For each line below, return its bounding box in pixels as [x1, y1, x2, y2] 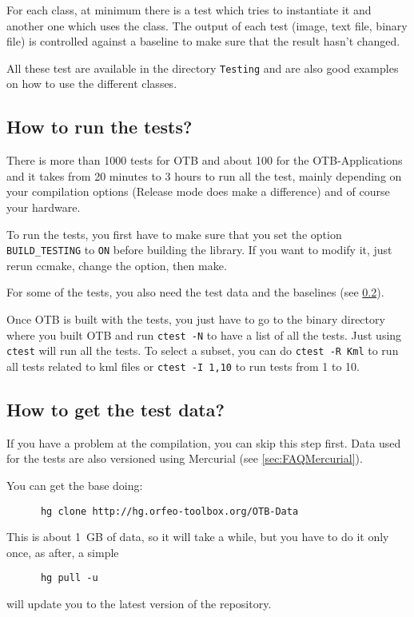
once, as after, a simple [6, 543, 119, 560]
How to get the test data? [6, 397, 225, 421]
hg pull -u [40, 572, 98, 584]
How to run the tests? [6, 114, 193, 139]
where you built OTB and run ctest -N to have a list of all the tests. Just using [6, 326, 402, 343]
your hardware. [6, 199, 81, 216]
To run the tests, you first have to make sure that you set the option [6, 225, 342, 242]
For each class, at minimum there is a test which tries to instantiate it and [6, 2, 372, 18]
